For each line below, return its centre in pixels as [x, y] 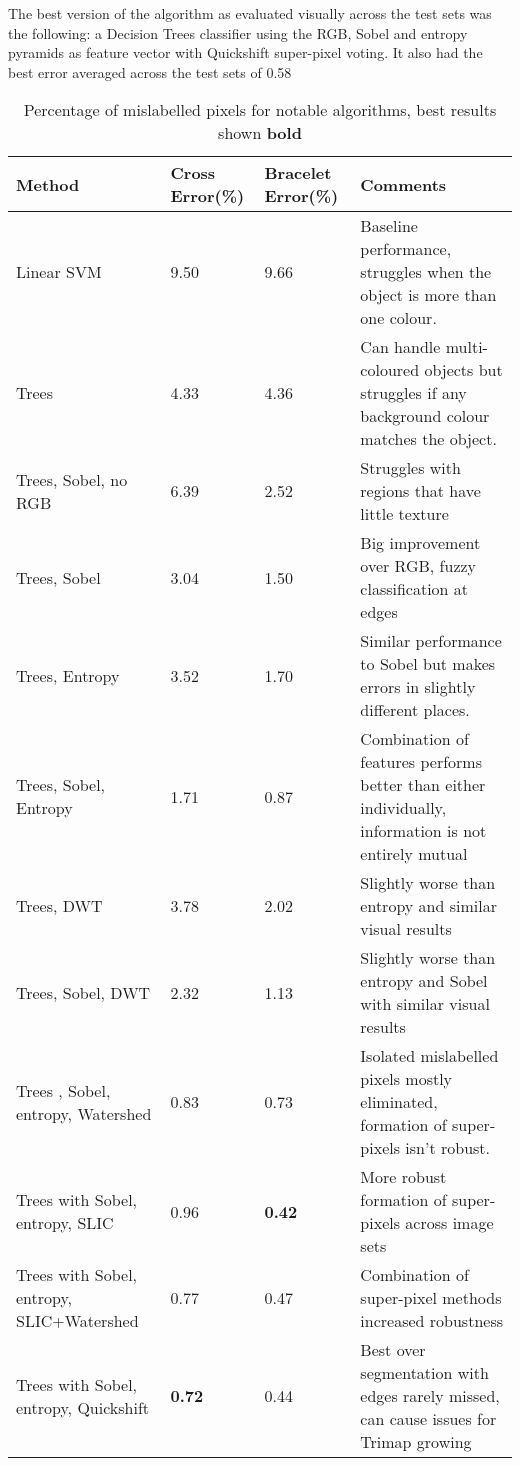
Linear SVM [59, 272]
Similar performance [431, 641]
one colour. [398, 318]
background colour [425, 416]
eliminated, [399, 1102]
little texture [404, 514]
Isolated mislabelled [429, 1056]
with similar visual [425, 1004]
